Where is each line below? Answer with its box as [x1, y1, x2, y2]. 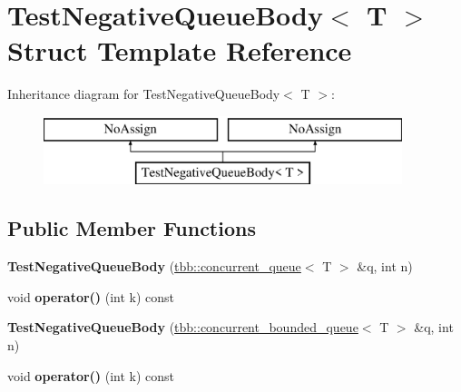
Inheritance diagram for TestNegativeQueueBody [7, 84, 280, 103]
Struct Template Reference [7, 32, 352, 69]
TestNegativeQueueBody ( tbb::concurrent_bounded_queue [7, 318, 358, 337]
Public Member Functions [7, 214, 256, 242]
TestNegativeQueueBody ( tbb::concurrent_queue [7, 257, 301, 276]
